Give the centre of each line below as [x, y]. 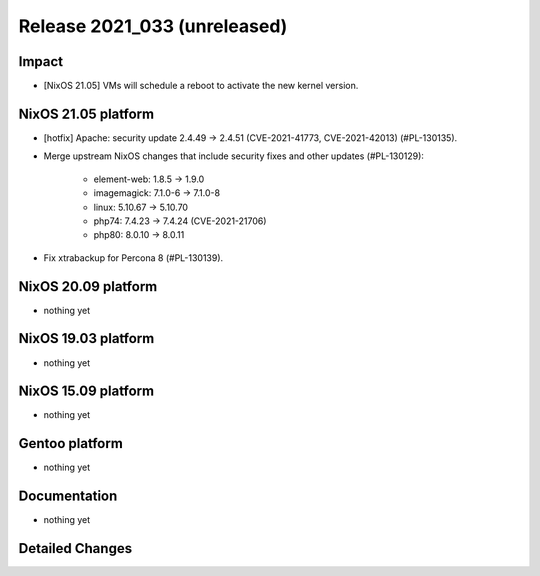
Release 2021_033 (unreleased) [153, 26]
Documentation [68, 496]
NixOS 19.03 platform [86, 338]
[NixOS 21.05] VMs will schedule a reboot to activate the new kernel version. [201, 86]
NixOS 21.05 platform [86, 113]
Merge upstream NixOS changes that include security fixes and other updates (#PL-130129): [234, 156]
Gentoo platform [71, 443]
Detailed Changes [75, 548]
